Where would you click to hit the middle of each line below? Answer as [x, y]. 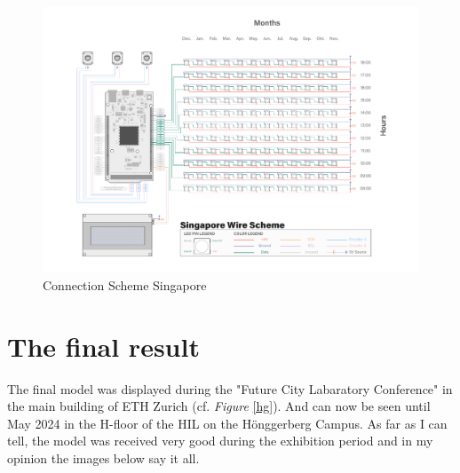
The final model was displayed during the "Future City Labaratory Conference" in [230, 388]
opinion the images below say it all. [103, 458]
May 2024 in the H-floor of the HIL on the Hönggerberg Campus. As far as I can [227, 423]
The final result [103, 346]
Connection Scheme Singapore [125, 284]
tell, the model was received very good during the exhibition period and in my [220, 441]
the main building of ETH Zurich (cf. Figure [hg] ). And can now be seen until [219, 406]
